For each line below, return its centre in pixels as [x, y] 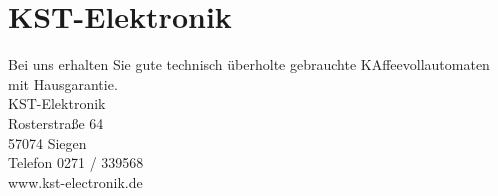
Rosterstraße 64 [56, 122]
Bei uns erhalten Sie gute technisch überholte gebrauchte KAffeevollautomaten [249, 64]
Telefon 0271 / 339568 [76, 162]
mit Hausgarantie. [63, 83]
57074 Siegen [47, 142]
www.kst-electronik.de [75, 181]
